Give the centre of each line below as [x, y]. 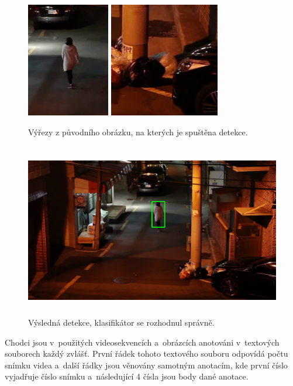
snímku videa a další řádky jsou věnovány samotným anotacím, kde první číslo [146, 365]
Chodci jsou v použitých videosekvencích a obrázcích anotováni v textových [142, 342]
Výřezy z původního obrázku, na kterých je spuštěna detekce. [138, 131]
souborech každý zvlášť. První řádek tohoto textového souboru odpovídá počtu [146, 353]
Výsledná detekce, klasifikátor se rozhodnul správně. [121, 322]
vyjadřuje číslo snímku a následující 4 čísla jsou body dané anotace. [127, 376]
